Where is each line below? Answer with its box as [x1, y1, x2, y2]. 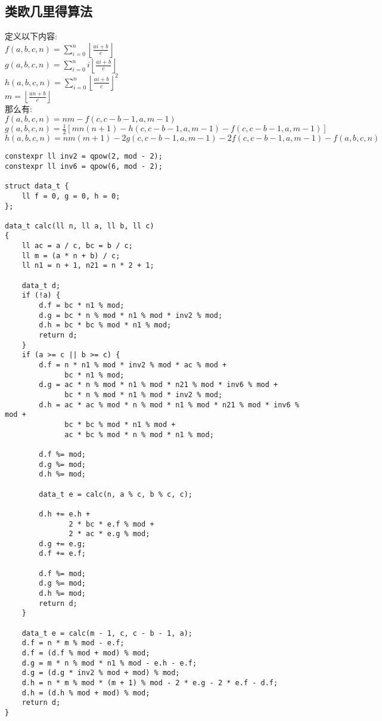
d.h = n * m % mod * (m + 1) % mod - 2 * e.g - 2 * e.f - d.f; [21, 679, 278, 688]
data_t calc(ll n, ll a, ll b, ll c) [5, 221, 154, 230]
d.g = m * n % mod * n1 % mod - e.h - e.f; [21, 658, 197, 667]
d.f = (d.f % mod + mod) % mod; [21, 649, 150, 658]
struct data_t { [5, 182, 69, 191]
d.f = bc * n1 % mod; [39, 301, 125, 310]
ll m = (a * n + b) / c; [21, 251, 120, 260]
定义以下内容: [5, 30, 57, 42]
